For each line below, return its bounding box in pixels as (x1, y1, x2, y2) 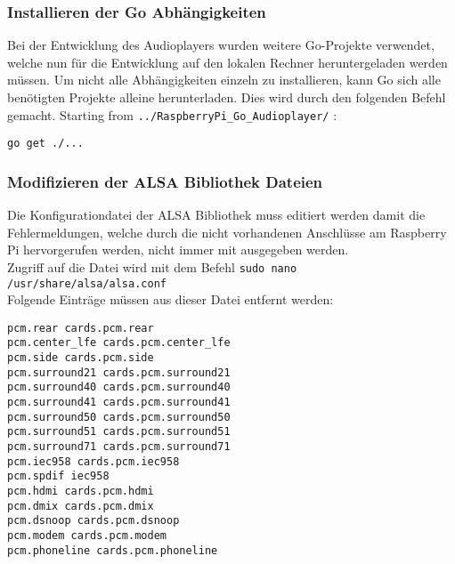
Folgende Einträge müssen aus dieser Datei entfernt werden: (7, 290, 334, 309)
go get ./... (7, 137, 84, 150)
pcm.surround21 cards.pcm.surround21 (7, 366, 231, 379)
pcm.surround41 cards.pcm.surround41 (7, 396, 231, 409)
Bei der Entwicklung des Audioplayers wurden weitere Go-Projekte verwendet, (7, 36, 435, 54)
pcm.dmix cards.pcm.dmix (7, 499, 154, 512)
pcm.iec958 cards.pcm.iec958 (7, 455, 180, 468)
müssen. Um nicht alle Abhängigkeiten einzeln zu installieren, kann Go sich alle (7, 70, 441, 89)
